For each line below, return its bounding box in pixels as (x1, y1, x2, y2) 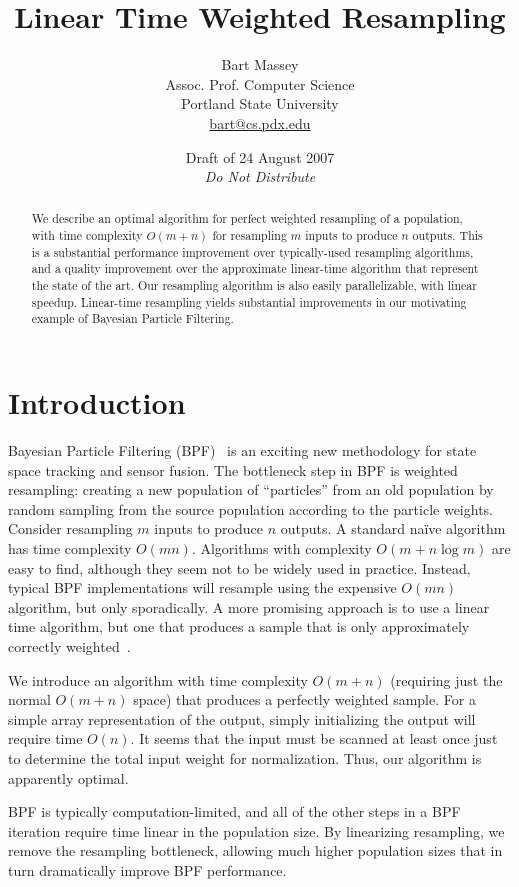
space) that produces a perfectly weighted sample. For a (133, 689, 476, 710)
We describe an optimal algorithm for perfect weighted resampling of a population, (31, 210, 463, 227)
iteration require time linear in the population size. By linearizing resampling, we (8, 820, 505, 841)
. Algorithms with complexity (191, 537, 372, 558)
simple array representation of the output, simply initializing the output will (8, 708, 476, 729)
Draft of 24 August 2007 (185, 146, 335, 167)
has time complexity (8, 537, 132, 558)
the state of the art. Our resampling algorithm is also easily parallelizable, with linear (31, 277, 477, 294)
